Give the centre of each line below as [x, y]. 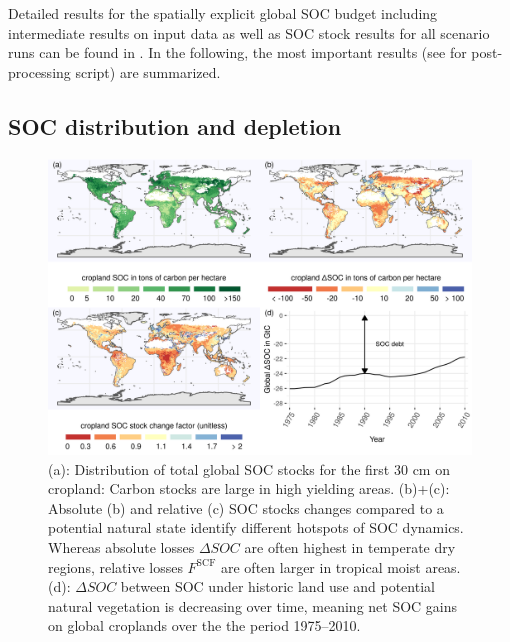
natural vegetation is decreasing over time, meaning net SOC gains [253, 605]
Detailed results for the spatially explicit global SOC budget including [223, 13]
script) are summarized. [148, 71]
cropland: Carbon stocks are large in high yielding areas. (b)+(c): [249, 488]
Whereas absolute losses [121, 547]
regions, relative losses [115, 566]
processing [39, 71]
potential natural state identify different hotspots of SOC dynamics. [256, 527]
